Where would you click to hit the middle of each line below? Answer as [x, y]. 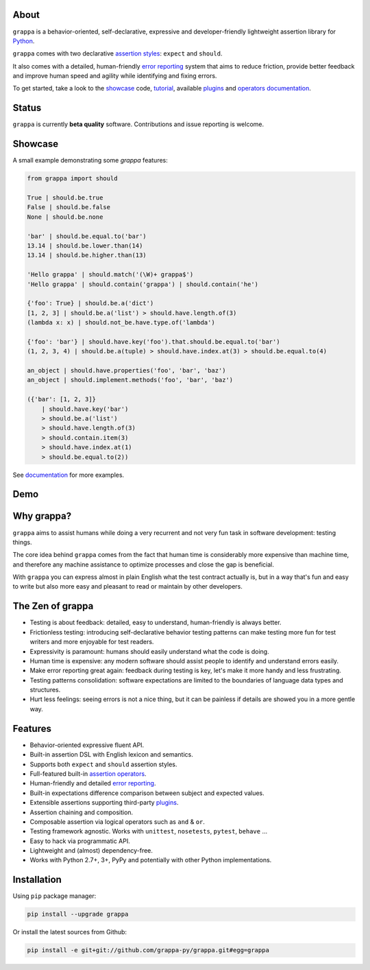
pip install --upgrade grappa [78, 914]
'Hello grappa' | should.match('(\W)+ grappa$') [110, 275]
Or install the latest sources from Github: [70, 932]
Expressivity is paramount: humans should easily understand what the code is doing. [150, 651]
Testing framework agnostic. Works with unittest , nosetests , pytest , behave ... [148, 831]
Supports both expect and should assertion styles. [103, 764]
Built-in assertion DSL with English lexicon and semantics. [111, 755]
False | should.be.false [69, 207]
